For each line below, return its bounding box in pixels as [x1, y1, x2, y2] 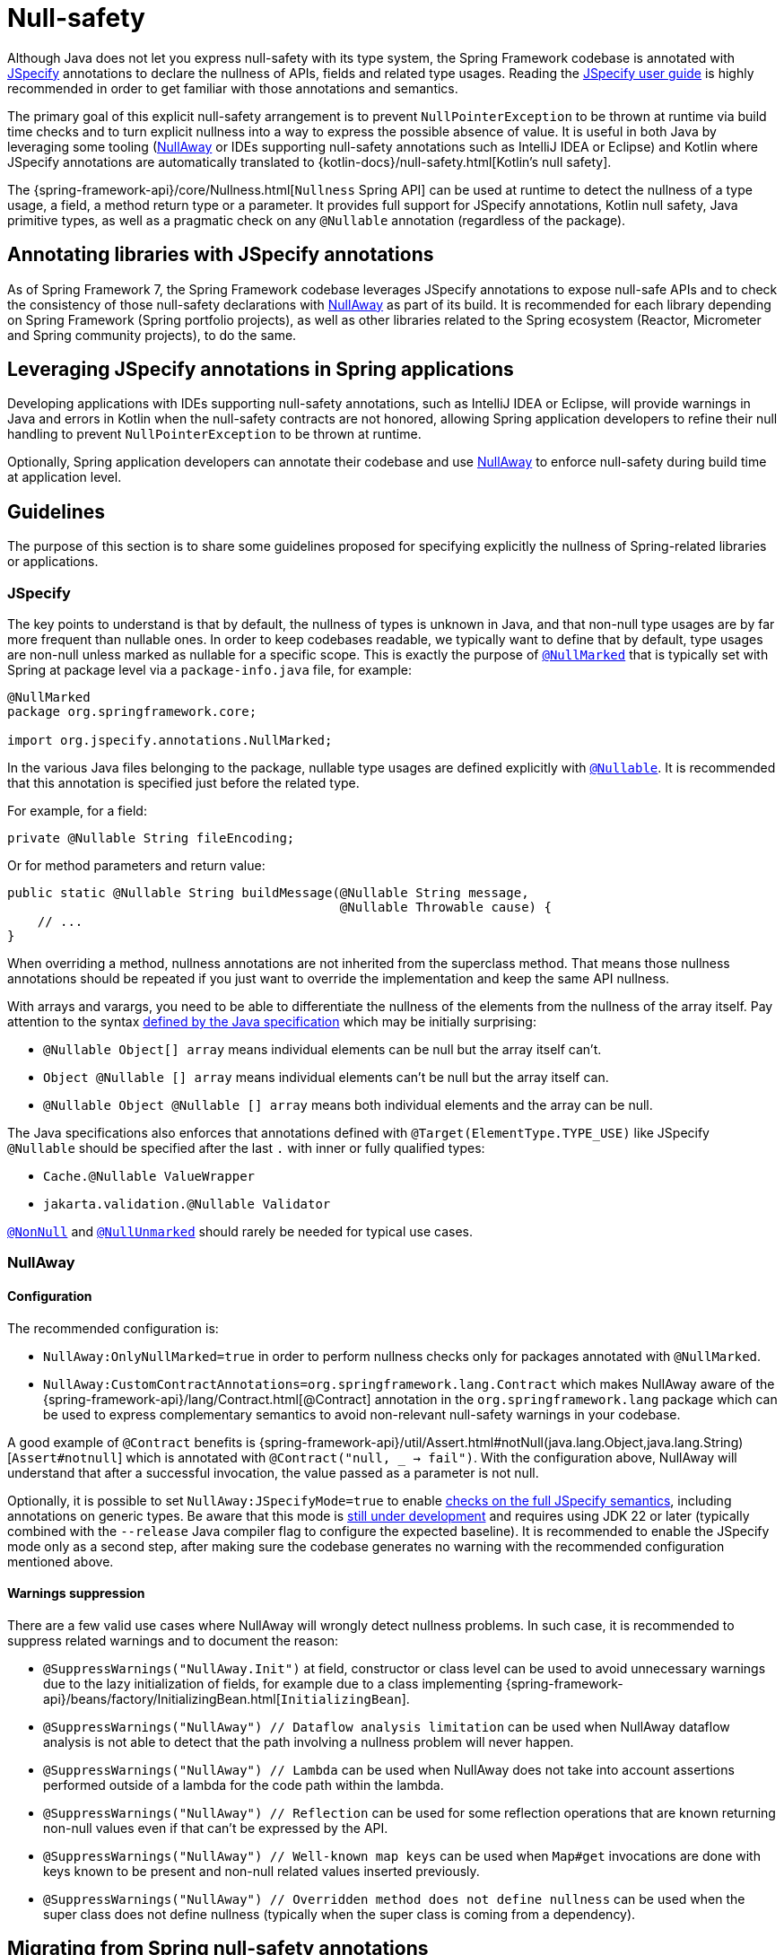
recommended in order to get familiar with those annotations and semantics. [7, 80, 458, 96]
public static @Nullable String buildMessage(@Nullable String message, [7, 886, 529, 901]
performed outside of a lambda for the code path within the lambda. [43, 1776, 444, 1793]
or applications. [7, 554, 99, 570]
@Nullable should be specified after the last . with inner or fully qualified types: [7, 1140, 485, 1156]
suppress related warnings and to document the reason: [7, 1632, 339, 1648]
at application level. [7, 469, 122, 485]
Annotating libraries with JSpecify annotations [7, 243, 434, 266]
